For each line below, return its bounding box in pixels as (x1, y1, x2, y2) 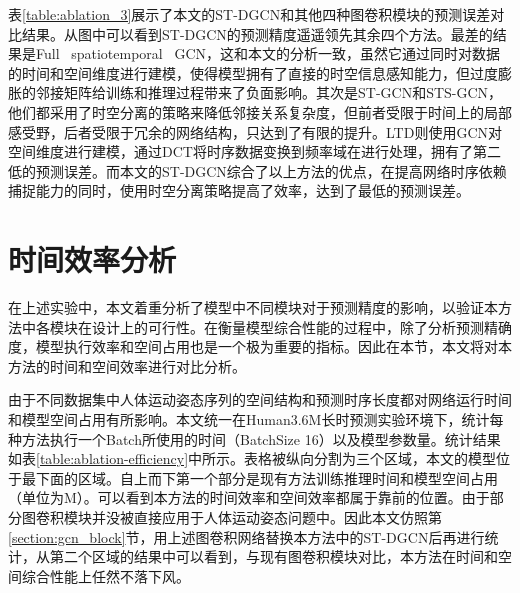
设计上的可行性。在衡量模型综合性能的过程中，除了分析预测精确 (91, 316, 512, 337)
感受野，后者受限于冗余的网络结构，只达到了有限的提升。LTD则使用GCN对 (8, 121, 502, 142)
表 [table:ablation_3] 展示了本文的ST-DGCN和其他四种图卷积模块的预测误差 (8, 4, 491, 24)
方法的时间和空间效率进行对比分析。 (8, 355, 246, 376)
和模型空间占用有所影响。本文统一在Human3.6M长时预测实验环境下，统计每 (8, 409, 504, 430)
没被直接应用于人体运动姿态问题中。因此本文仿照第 (105, 507, 442, 527)
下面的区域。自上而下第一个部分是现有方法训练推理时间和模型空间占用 (35, 467, 498, 488)
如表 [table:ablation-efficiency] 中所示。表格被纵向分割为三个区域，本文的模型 (8, 448, 497, 469)
